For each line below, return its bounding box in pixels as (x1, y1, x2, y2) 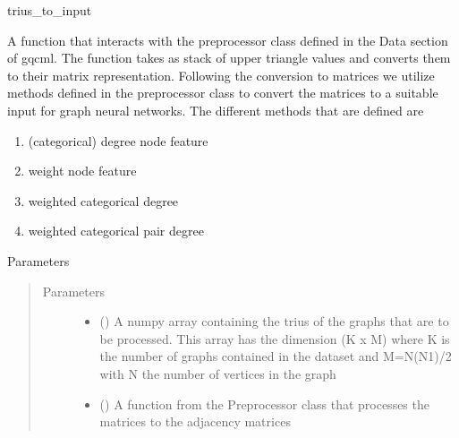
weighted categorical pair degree (28, 221, 204, 240)
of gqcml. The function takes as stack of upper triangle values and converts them (7, 48, 451, 67)
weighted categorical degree (28, 191, 179, 210)
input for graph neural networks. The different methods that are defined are (7, 100, 424, 119)
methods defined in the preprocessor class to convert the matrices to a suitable (7, 83, 438, 102)
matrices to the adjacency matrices (99, 412, 291, 431)
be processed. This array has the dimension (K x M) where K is (99, 329, 450, 348)
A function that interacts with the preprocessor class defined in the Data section (7, 30, 448, 49)
